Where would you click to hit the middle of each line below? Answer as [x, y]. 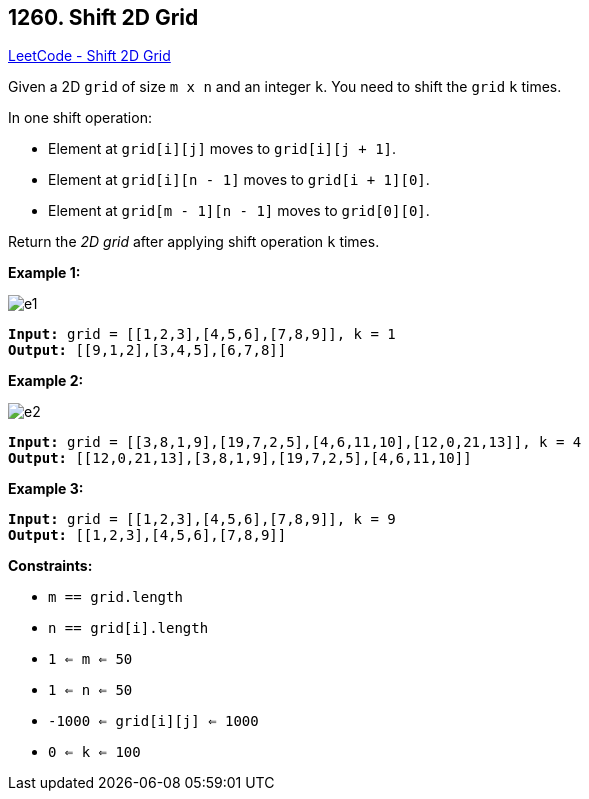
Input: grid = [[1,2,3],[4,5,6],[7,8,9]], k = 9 [202, 519]
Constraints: [50, 566]
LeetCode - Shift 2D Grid [89, 56]
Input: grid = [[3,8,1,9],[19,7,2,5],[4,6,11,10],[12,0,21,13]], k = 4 [295, 442]
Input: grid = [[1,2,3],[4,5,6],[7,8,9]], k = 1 [202, 334]
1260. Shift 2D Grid [103, 17]
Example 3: [46, 489]
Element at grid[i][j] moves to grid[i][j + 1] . [222, 149]
